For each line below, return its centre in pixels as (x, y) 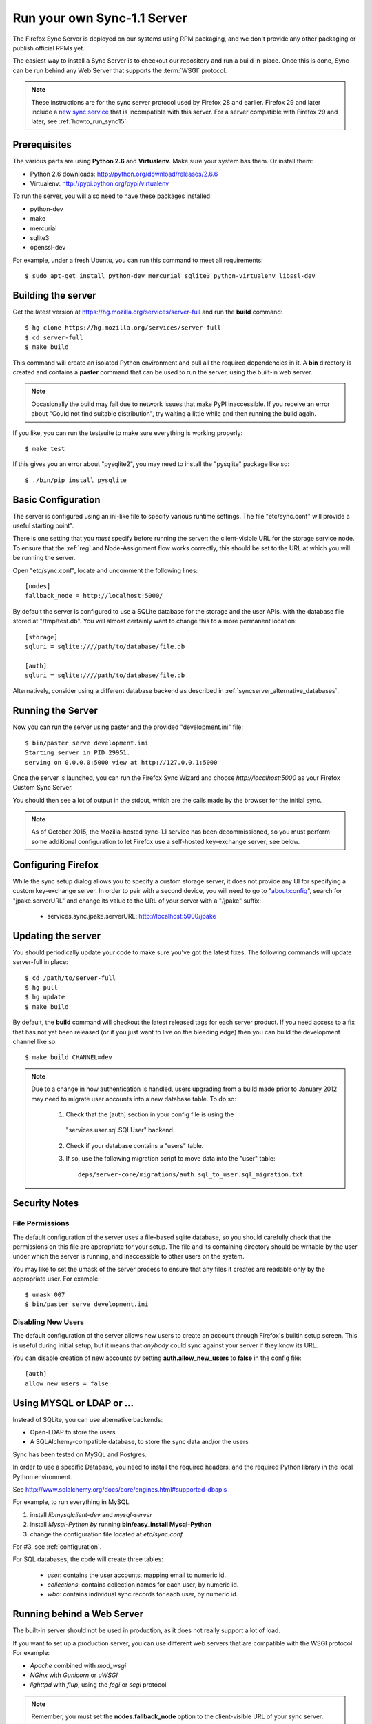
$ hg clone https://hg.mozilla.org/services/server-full (123, 328)
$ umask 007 (45, 1294)
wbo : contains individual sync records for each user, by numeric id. (143, 1594)
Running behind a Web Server (78, 1614)
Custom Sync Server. (43, 788)
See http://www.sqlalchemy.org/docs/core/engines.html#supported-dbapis (120, 1489)
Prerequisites (42, 145)
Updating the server (57, 935)
